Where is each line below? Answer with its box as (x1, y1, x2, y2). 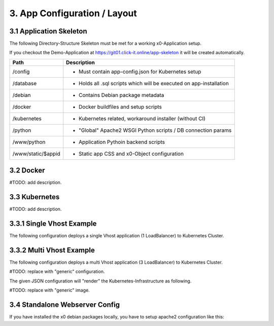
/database (12, 80, 37, 87)
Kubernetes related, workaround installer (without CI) (79, 115, 205, 122)
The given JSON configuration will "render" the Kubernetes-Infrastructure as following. (9, 278, 192, 284)
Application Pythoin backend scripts (79, 138, 165, 146)
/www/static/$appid (12, 150, 60, 157)
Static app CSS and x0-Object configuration (79, 150, 184, 157)
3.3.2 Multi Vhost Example (9, 246, 95, 255)
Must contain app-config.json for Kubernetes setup (79, 68, 201, 75)
